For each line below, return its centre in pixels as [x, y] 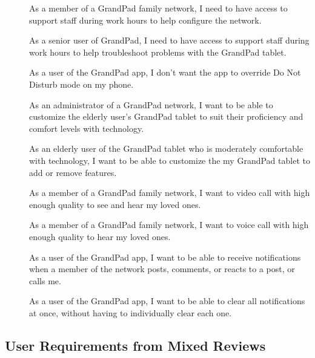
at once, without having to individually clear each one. [131, 312]
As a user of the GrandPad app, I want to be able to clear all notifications [167, 301]
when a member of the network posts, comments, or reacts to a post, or [162, 269]
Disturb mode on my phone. [81, 84]
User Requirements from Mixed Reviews [135, 345]
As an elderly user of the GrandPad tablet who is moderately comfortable [166, 148]
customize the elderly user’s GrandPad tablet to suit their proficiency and [166, 116]
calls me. [45, 280]
